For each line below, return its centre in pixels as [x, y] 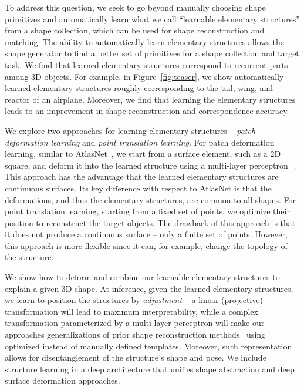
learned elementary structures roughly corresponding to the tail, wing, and [139, 88]
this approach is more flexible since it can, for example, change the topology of [146, 245]
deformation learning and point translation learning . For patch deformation [140, 142]
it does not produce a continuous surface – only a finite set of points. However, [146, 234]
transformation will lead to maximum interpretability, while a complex [131, 311]
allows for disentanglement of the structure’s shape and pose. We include [136, 357]
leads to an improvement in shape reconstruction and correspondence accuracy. [147, 111]
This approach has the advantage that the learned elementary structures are [142, 176]
